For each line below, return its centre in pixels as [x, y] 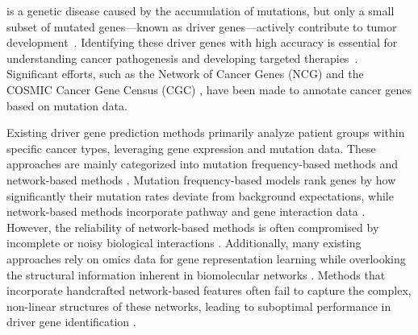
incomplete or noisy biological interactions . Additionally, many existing [184, 243]
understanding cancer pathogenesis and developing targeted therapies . [182, 58]
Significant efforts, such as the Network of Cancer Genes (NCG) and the [185, 74]
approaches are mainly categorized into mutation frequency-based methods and [202, 164]
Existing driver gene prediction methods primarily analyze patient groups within [206, 132]
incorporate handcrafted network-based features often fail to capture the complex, [209, 290]
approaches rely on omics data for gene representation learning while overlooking [206, 258]
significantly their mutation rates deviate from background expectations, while [200, 195]
